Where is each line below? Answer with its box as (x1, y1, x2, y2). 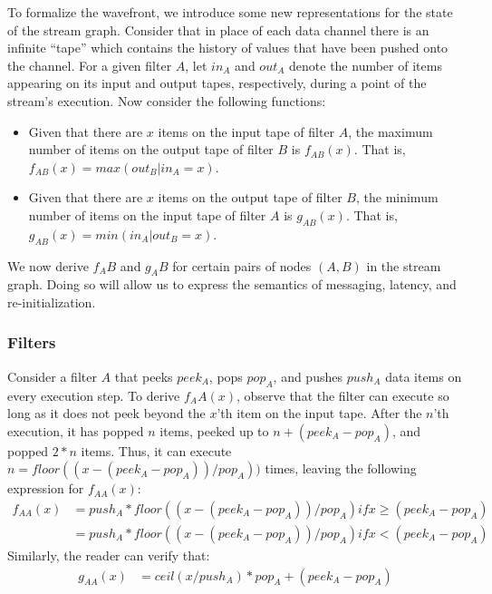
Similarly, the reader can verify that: (7, 545, 210, 564)
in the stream (366, 256, 441, 275)
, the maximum (348, 122, 433, 141)
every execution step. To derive (7, 385, 180, 404)
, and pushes (273, 366, 342, 385)
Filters (7, 331, 56, 354)
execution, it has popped (7, 421, 144, 440)
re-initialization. (7, 292, 96, 311)
